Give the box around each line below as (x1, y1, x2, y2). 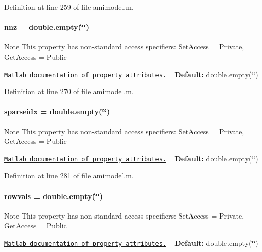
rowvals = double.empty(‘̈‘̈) (4, 190, 103, 201)
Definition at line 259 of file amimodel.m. (4, 2, 134, 12)
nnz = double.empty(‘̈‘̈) (4, 22, 89, 32)
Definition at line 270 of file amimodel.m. (4, 86, 134, 97)
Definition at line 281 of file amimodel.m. (4, 170, 134, 181)
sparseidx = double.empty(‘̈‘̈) (4, 106, 110, 117)
